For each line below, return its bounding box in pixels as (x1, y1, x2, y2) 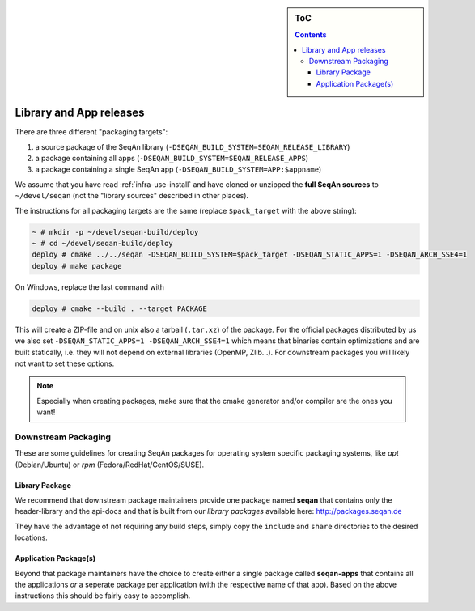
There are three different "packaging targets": (15, 127, 168, 137)
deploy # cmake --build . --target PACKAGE (32, 303, 208, 313)
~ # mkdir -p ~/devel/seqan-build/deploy (32, 227, 199, 236)
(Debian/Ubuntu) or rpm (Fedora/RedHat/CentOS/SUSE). (15, 460, 205, 469)
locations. (15, 533, 48, 542)
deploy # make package (32, 261, 122, 270)
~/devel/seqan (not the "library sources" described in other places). (15, 191, 249, 201)
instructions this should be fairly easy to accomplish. (15, 591, 191, 600)
